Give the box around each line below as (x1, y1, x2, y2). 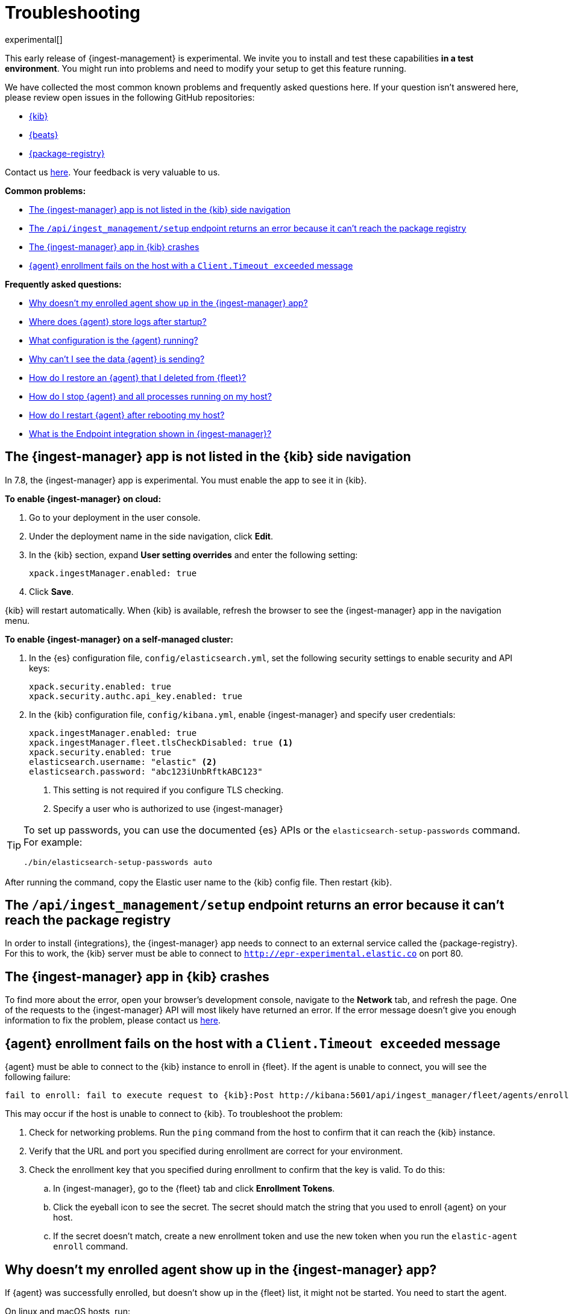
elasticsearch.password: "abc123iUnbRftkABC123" (29, 766, 263, 776)
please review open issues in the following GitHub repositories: (5, 92, 255, 102)
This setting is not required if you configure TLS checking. (53, 784, 284, 795)
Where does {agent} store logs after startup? (29, 316, 207, 327)
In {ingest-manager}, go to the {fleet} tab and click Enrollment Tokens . (53, 1183, 335, 1194)
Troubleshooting (5, 2, 140, 23)
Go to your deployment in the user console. (29, 512, 201, 523)
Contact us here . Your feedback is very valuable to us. (5, 166, 220, 177)
